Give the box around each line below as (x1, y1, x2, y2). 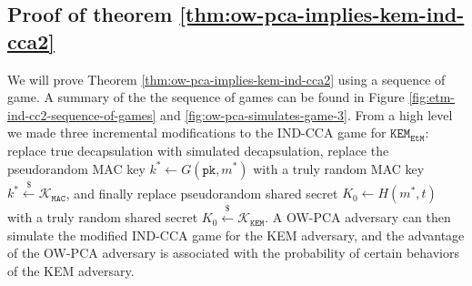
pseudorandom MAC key (7, 158, 146, 178)
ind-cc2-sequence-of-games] (7, 105, 156, 124)
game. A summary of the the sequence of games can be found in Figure (7, 87, 405, 107)
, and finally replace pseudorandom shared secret (65, 183, 338, 202)
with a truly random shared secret (7, 208, 198, 227)
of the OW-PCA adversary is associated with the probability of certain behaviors (7, 243, 460, 262)
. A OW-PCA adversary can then (265, 208, 451, 227)
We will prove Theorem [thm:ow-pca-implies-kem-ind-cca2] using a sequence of (7, 69, 446, 88)
